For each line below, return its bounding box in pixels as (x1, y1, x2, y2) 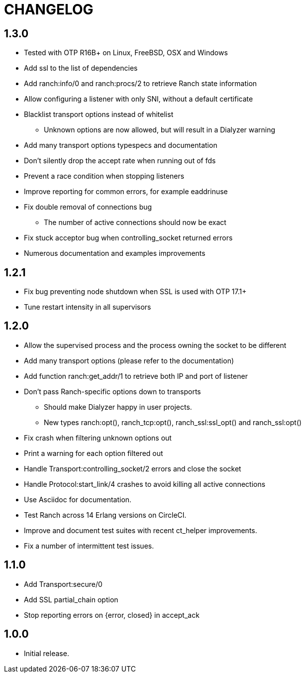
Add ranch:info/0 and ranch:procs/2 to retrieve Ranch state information (24, 79, 257, 88)
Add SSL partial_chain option (24, 595, 118, 604)
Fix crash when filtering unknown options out (24, 433, 172, 442)
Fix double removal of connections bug (24, 203, 152, 212)
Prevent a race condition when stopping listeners (24, 172, 185, 181)
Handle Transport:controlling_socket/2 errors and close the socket (24, 464, 241, 473)
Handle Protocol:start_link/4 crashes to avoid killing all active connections (24, 479, 266, 488)
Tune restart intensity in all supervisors (24, 303, 151, 312)
